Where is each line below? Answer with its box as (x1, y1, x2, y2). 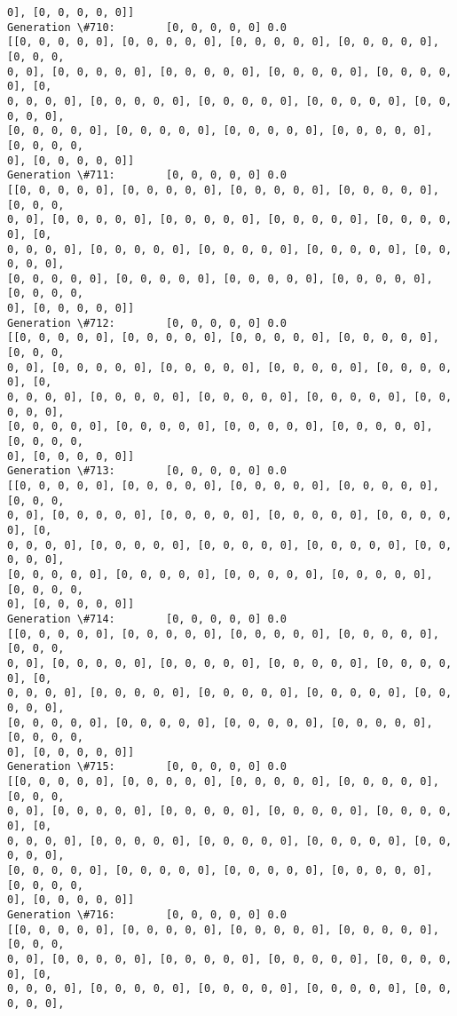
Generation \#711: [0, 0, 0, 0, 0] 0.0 (7, 169, 287, 182)
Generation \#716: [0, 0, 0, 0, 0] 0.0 (7, 909, 287, 922)
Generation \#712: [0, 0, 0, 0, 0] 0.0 (7, 316, 287, 329)
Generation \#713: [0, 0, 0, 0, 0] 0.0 (7, 464, 287, 478)
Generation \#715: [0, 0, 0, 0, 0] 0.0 (7, 760, 287, 774)
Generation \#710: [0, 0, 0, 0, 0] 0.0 (7, 20, 287, 34)
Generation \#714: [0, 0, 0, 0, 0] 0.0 (7, 612, 287, 625)
